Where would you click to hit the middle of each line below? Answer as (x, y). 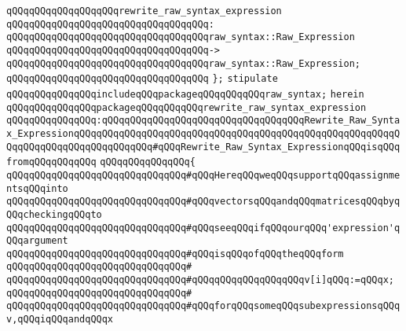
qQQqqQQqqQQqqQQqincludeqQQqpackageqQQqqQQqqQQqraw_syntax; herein (185, 94)
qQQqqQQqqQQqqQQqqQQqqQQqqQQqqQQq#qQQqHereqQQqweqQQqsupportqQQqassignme (203, 175)
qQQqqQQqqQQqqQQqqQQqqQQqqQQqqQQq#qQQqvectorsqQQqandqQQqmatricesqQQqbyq (203, 202)
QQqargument (37, 241)
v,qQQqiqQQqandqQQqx (60, 320)
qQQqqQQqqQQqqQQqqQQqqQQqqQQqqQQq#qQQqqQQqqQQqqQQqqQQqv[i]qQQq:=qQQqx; (200, 280)
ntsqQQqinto (37, 188)
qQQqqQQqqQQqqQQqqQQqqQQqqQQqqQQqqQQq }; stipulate (142, 79)
